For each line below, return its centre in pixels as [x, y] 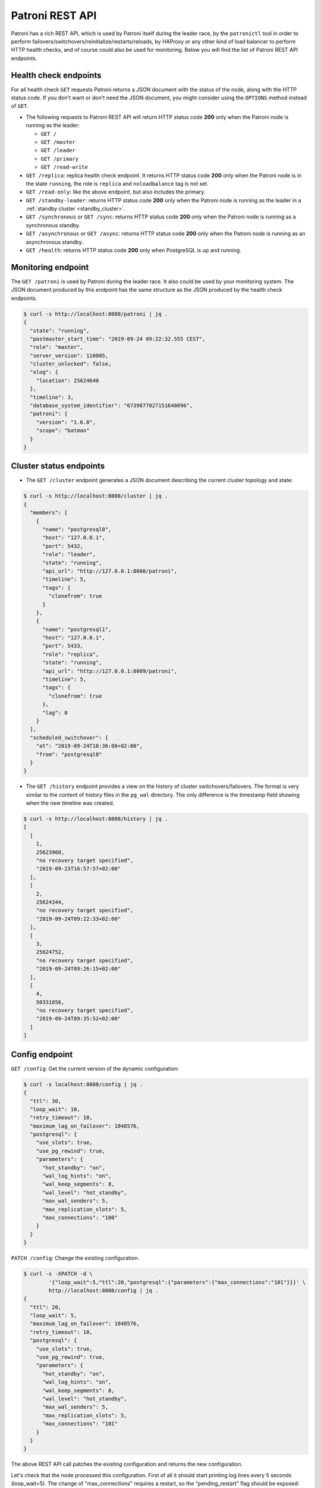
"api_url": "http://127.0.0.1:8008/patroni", [110, 571]
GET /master [58, 142]
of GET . [20, 106]
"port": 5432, [63, 546]
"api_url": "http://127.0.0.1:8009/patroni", [110, 671]
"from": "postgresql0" [69, 754]
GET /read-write [64, 167]
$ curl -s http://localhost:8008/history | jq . [96, 819]
